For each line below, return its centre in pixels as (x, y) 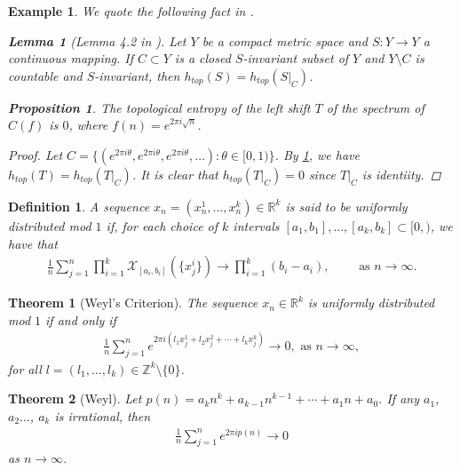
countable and (45, 75)
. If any (399, 398)
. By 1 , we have (317, 154)
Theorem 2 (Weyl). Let (75, 398)
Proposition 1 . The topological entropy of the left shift (159, 107)
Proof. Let (36, 154)
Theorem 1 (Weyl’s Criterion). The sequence (133, 303)
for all (25, 368)
